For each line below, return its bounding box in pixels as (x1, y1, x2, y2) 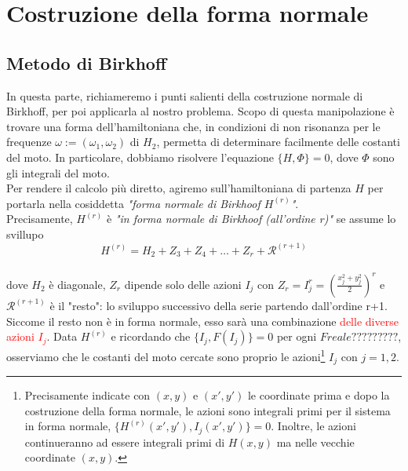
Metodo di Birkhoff (6, 50, 166, 75)
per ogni (276, 328, 317, 345)
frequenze (6, 133, 52, 150)
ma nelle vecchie (276, 433, 355, 450)
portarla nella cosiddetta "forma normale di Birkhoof (6, 195, 260, 211)
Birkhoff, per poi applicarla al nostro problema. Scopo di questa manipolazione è (6, 103, 395, 119)
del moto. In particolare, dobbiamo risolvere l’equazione (6, 148, 274, 165)
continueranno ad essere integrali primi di (24, 433, 225, 450)
